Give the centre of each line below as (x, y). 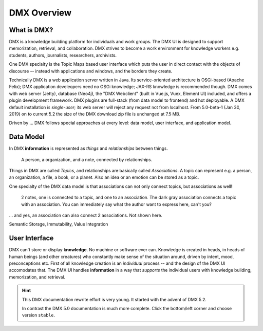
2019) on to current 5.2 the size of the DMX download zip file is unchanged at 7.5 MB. (95, 114)
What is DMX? (31, 30)
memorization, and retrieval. (37, 277)
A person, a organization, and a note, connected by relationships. (87, 159)
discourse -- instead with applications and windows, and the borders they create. (91, 71)
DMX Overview (40, 13)
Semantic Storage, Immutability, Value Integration (58, 224)
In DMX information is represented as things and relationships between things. (88, 148)
